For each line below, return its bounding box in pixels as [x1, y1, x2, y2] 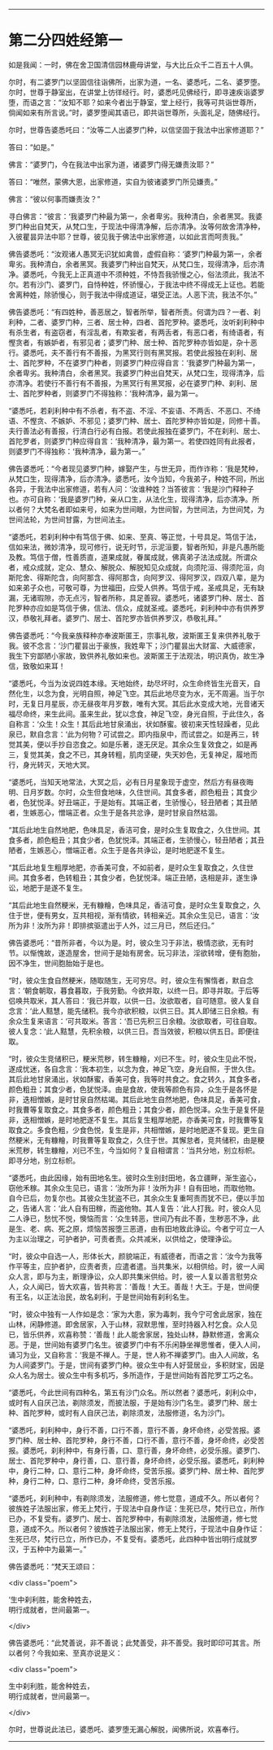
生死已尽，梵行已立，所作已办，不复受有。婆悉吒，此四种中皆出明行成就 [8, 1533, 250, 1543]
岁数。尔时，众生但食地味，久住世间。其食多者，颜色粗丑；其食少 [36, 787, 258, 797]
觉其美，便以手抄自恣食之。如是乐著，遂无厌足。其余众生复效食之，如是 [8, 739, 250, 749]
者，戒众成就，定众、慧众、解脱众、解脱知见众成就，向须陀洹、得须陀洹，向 [8, 562, 265, 572]
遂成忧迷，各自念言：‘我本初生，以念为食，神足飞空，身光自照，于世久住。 [8, 1064, 260, 1074]
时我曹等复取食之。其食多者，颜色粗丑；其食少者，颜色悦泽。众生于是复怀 [8, 1105, 258, 1114]
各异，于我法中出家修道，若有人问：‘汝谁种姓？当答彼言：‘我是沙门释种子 [8, 483, 254, 493]
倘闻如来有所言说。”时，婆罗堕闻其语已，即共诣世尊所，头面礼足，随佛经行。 [8, 107, 265, 117]
